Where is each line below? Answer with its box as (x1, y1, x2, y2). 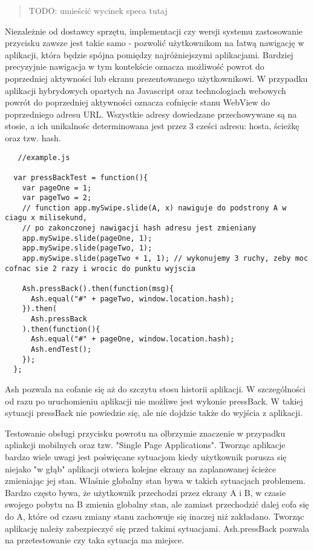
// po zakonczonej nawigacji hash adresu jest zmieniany (22, 224, 257, 233)
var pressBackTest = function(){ (13, 173, 148, 182)
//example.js (18, 153, 70, 162)
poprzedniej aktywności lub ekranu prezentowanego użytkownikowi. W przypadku (5, 72, 308, 84)
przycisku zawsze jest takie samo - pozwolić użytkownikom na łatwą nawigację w (5, 36, 304, 49)
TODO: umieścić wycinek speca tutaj (28, 4, 168, 16)
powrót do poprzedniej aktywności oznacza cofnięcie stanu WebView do (5, 96, 270, 109)
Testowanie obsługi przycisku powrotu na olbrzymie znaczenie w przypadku (5, 426, 286, 439)
